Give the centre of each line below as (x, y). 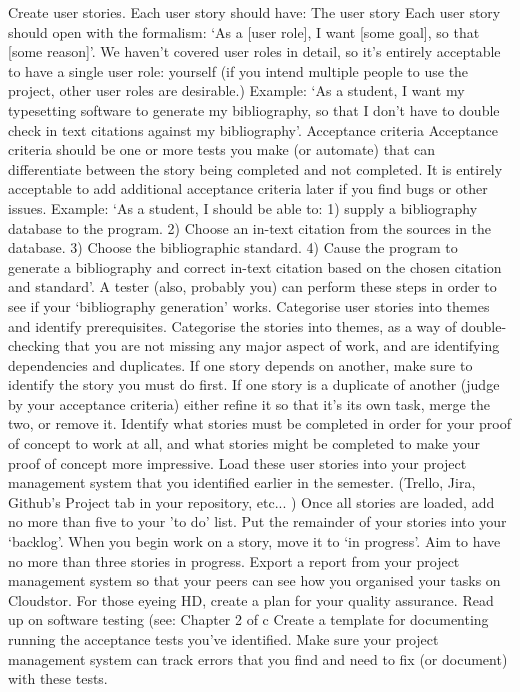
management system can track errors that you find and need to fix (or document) (258, 658)
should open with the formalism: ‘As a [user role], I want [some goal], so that (244, 31)
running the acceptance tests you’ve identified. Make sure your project (223, 639)
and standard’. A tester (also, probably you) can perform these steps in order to (252, 286)
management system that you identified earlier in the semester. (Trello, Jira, (242, 482)
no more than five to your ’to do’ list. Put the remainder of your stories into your (257, 521)
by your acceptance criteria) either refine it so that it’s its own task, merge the (249, 403)
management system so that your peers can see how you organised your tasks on (254, 580)
